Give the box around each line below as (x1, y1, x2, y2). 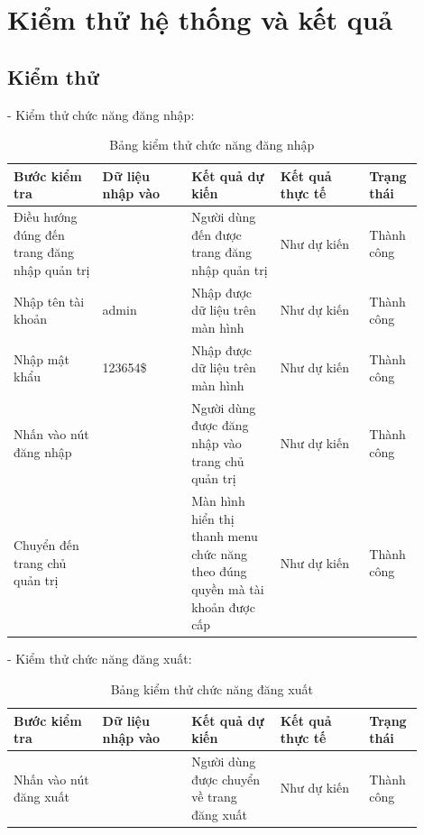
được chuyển (191, 769, 260, 788)
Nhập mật (14, 349, 69, 368)
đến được (191, 225, 242, 243)
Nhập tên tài (14, 291, 85, 310)
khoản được (191, 597, 255, 616)
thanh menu (191, 527, 258, 546)
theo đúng (191, 562, 247, 581)
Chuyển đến (14, 536, 79, 555)
